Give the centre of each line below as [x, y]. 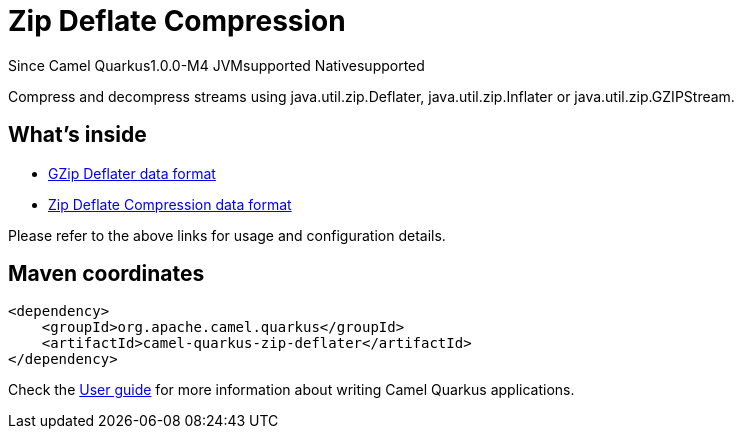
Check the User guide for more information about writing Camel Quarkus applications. [291, 390]
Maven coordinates [106, 274]
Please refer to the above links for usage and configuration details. [227, 235]
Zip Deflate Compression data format [170, 204]
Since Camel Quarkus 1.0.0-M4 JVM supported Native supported [216, 65]
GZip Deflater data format [132, 173]
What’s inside [77, 135]
